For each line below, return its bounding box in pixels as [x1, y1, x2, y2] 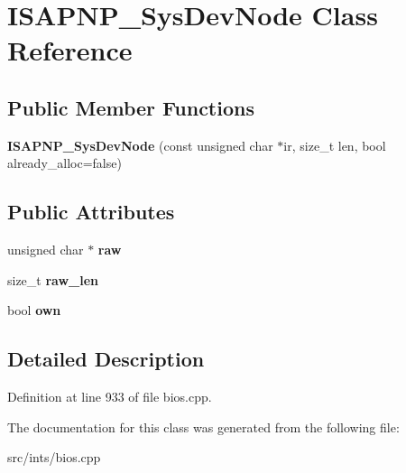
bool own [7, 301, 61, 320]
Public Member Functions [7, 93, 254, 121]
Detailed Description [7, 345, 205, 373]
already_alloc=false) [7, 153, 122, 172]
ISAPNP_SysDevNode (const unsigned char [7, 135, 273, 154]
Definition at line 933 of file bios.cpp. [7, 387, 212, 406]
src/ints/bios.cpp [7, 448, 101, 467]
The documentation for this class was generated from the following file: [7, 417, 400, 436]
